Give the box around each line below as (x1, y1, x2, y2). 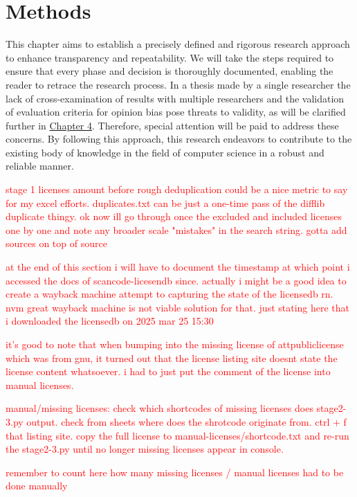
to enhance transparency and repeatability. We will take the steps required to (6, 50, 334, 64)
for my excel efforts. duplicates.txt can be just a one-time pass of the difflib (6, 195, 325, 210)
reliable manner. (6, 159, 74, 173)
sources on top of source (6, 236, 107, 251)
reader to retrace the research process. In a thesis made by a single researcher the (6, 77, 351, 91)
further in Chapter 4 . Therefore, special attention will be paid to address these (6, 118, 339, 132)
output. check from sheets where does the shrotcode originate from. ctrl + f (26, 414, 347, 428)
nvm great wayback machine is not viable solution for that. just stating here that (6, 300, 350, 314)
